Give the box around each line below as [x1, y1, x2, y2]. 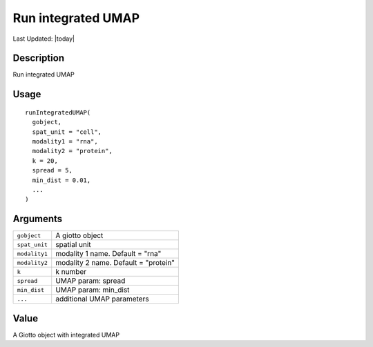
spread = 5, [32, 166, 73, 175]
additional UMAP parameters [55, 294, 149, 304]
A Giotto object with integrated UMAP [12, 330, 120, 339]
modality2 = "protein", [32, 147, 113, 155]
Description [12, 52, 65, 64]
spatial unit [55, 240, 91, 250]
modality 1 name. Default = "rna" [55, 249, 162, 259]
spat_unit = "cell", [32, 128, 102, 136]
